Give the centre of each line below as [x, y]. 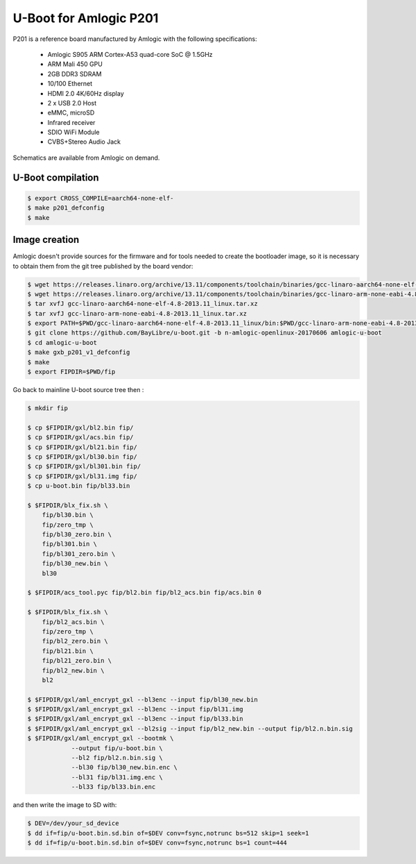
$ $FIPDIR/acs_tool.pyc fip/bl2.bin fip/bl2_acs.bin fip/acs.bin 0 [145, 593]
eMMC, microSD [71, 113]
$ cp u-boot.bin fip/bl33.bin [79, 486]
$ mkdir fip [48, 408]
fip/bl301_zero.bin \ [79, 554]
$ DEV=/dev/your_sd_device [73, 823]
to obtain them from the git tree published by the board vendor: [103, 266]
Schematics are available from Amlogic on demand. [86, 158]
